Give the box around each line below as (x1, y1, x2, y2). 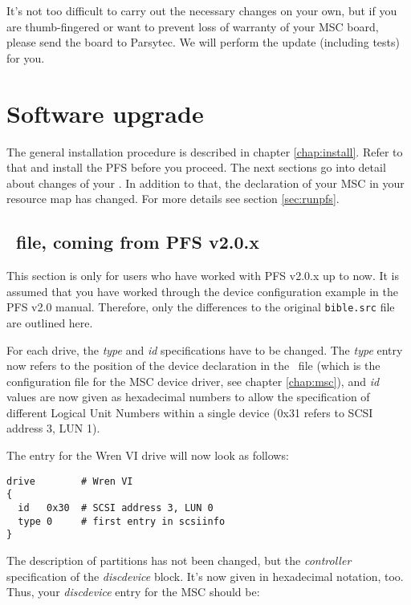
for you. (6, 49, 45, 66)
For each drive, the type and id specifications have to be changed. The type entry (6, 341, 403, 358)
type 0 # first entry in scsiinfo (18, 515, 226, 527)
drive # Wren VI (6, 475, 133, 487)
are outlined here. (6, 314, 93, 331)
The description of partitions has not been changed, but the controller (6, 551, 352, 568)
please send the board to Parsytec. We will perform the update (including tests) (6, 34, 400, 51)
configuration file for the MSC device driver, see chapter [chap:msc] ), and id (6, 372, 380, 389)
